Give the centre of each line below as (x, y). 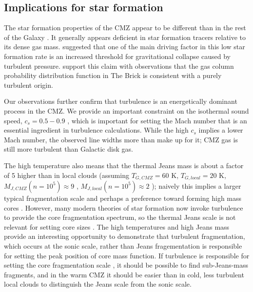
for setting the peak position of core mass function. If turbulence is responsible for (127, 255)
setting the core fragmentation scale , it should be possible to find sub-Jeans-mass (126, 265)
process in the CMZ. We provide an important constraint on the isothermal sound (126, 110)
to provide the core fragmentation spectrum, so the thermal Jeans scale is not (120, 217)
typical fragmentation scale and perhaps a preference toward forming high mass (123, 198)
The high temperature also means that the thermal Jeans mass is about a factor (124, 165)
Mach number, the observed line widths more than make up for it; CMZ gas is (121, 139)
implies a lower (221, 130)
